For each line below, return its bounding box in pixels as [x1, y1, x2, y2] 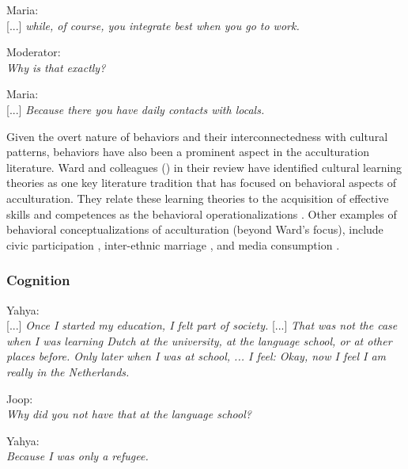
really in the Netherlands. [6, 363, 130, 379]
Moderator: [6, 44, 61, 60]
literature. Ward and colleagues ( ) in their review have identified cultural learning [6, 158, 402, 175]
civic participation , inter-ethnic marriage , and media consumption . [6, 236, 340, 253]
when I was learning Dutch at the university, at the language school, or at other [6, 332, 392, 349]
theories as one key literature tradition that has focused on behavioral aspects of [6, 174, 396, 191]
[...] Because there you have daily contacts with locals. [6, 101, 265, 117]
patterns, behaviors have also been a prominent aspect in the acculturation [6, 143, 369, 160]
